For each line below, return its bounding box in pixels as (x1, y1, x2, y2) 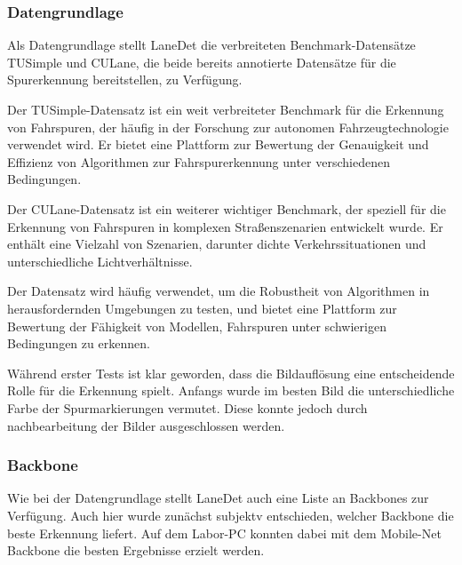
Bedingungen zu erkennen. (7, 334, 150, 353)
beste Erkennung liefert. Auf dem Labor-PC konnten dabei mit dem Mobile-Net (7, 523, 442, 542)
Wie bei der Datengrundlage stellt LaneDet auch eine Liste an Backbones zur (7, 489, 429, 507)
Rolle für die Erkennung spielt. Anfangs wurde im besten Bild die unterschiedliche (7, 381, 455, 400)
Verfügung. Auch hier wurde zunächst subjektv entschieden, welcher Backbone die (7, 505, 454, 524)
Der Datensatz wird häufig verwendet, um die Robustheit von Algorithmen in (7, 282, 430, 300)
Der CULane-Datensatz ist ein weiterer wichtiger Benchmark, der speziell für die (7, 199, 446, 218)
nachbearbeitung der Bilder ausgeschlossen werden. (7, 416, 285, 434)
